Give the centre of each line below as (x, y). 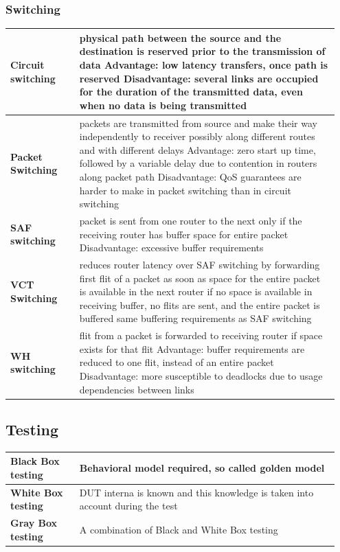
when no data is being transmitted (163, 105)
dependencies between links (137, 389)
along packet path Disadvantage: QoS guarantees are (190, 176)
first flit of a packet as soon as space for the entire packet (200, 278)
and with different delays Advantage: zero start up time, (197, 149)
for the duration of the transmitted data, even (191, 92)
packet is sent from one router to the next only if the (191, 220)
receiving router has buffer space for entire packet (184, 234)
